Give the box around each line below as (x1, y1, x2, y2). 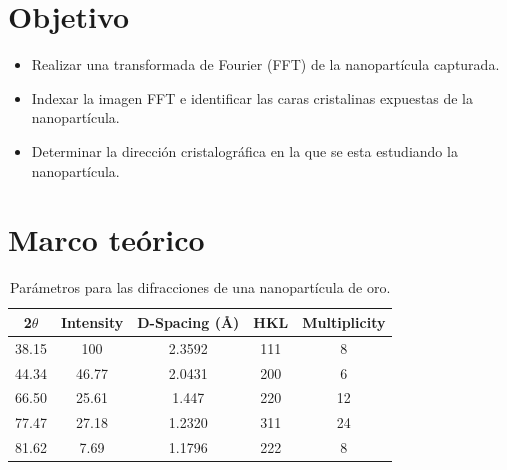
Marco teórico (8, 219, 205, 260)
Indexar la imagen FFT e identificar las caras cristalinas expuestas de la (31, 87, 473, 108)
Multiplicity (302, 311, 386, 332)
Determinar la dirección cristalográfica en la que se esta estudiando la (31, 140, 458, 161)
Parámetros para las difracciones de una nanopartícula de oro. (10, 277, 391, 298)
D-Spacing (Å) (137, 311, 240, 332)
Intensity (60, 311, 124, 332)
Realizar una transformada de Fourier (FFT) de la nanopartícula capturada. (31, 54, 500, 75)
